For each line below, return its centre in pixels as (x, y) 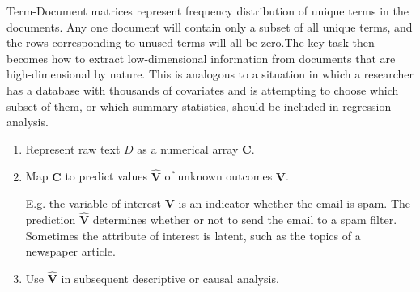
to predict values (106, 176)
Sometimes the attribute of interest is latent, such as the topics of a (193, 235)
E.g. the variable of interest (93, 203)
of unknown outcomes (218, 176)
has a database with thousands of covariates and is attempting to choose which (203, 89)
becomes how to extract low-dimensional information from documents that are (201, 58)
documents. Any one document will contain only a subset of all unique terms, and (210, 26)
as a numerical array (188, 148)
